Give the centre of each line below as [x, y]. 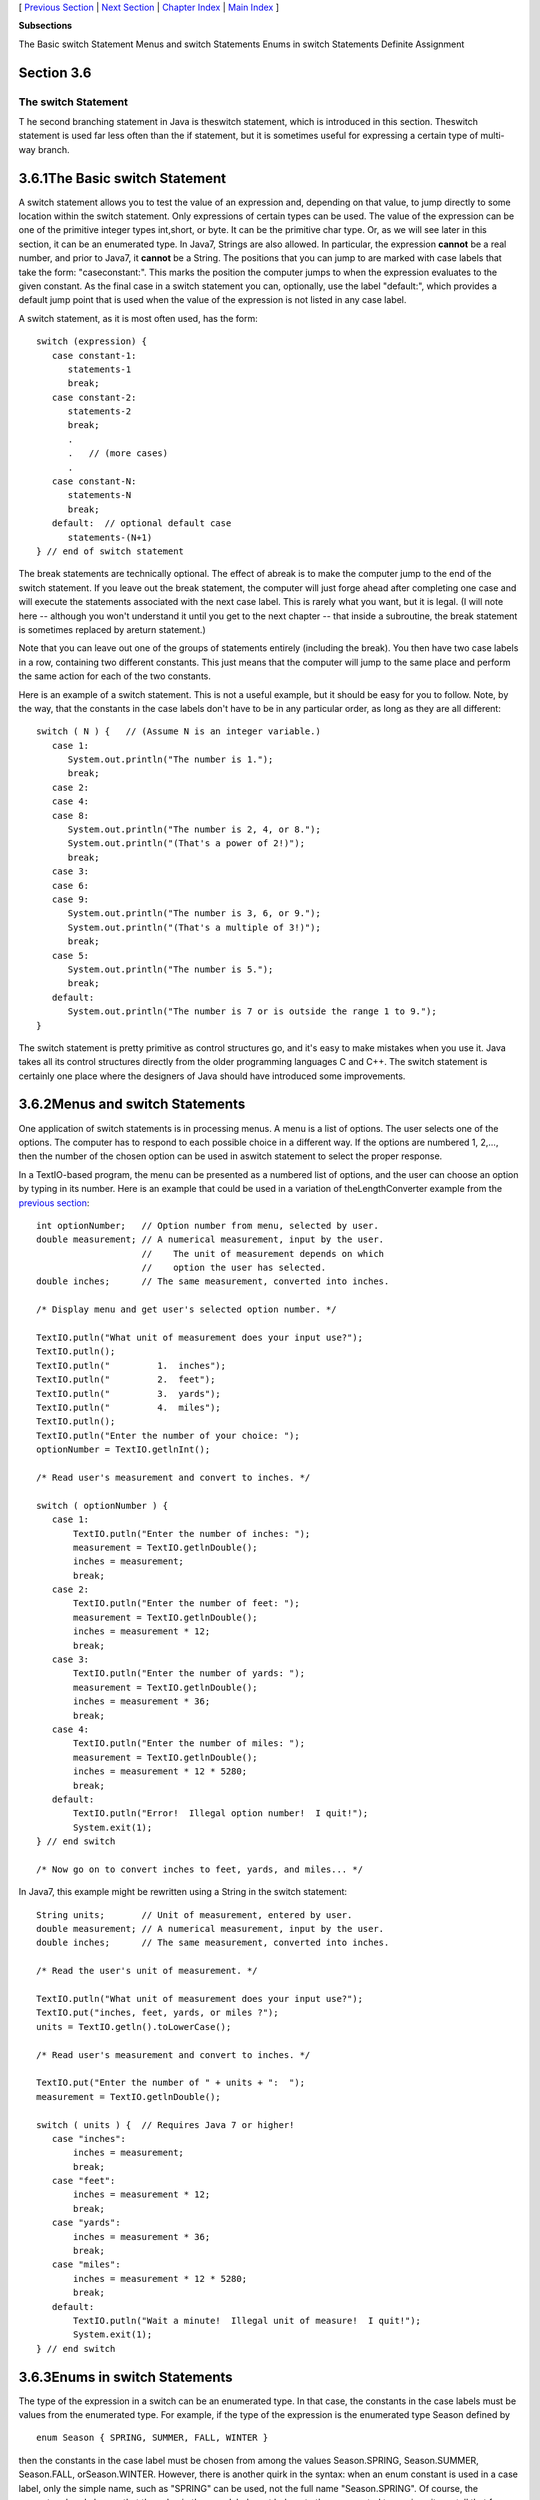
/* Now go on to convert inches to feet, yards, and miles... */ [200, 1869]
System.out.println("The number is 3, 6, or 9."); [194, 913]
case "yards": [86, 2223]
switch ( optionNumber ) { [102, 1505]
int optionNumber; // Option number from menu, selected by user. [207, 1225]
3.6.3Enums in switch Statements [126, 2376]
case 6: [70, 885]
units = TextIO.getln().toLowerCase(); [134, 2026]
